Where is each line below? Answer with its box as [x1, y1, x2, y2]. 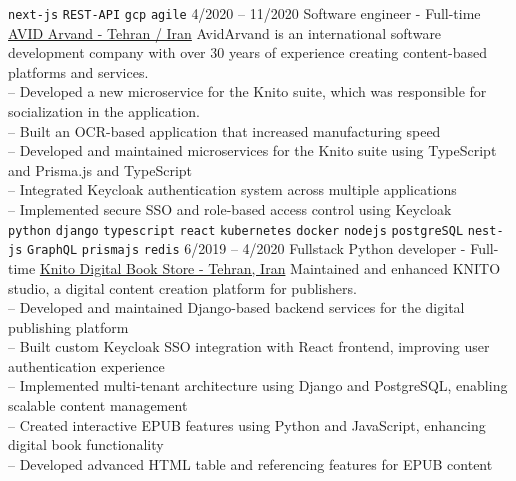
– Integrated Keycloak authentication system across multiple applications [8, 179, 457, 200]
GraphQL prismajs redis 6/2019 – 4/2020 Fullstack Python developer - [27, 238, 466, 259]
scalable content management [8, 395, 188, 416]
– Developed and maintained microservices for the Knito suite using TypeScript [8, 140, 497, 161]
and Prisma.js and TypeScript [8, 159, 193, 180]
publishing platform [8, 316, 129, 337]
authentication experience [8, 355, 165, 376]
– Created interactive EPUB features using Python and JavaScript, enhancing [8, 414, 486, 435]
